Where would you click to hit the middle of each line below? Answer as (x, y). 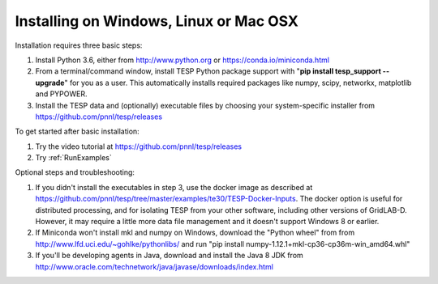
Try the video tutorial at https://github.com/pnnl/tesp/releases (139, 146)
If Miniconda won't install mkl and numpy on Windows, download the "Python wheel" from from (195, 233)
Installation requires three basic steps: (79, 45)
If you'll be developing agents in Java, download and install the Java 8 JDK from (169, 256)
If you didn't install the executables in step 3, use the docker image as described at (174, 187)
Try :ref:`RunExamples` (74, 158)
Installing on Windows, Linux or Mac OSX (157, 21)
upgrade (50, 83)
